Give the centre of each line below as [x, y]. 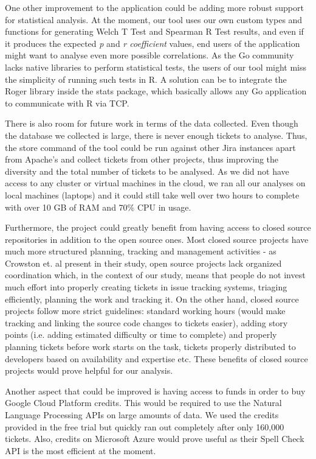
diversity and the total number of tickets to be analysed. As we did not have [147, 171]
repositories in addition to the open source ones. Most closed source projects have [157, 239]
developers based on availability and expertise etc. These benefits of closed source [156, 358]
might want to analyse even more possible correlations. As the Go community [149, 55]
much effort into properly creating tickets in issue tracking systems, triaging [146, 287]
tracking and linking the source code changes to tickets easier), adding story [146, 322]
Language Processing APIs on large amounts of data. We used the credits [142, 415]
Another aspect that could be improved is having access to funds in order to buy [155, 391]
